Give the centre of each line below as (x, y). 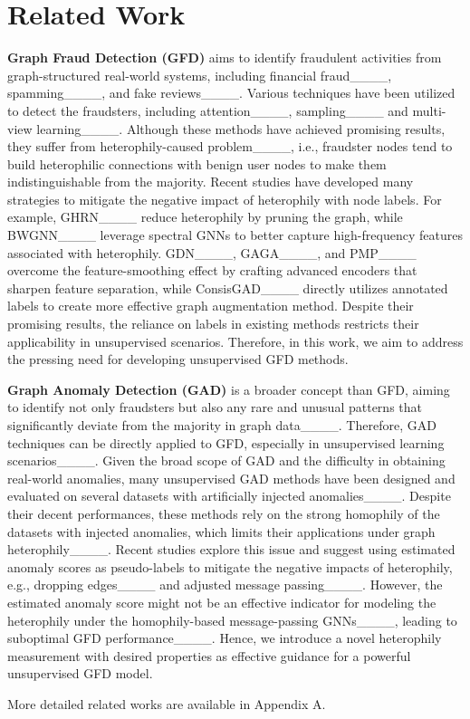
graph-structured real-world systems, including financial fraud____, (200, 75)
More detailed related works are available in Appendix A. (167, 703)
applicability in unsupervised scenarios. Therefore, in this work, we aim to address (235, 341)
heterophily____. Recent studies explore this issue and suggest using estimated (231, 549)
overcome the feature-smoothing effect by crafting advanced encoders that (212, 270)
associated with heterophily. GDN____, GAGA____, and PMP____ (212, 252)
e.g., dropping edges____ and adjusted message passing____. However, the (225, 585)
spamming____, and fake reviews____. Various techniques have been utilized (231, 93)
